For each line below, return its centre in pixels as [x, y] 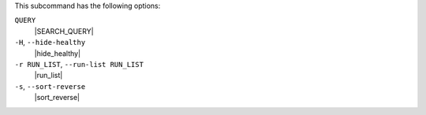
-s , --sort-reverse [50, 86]
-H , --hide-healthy [50, 43]
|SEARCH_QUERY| [64, 31]
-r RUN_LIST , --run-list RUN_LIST [79, 64]
